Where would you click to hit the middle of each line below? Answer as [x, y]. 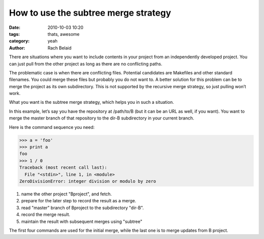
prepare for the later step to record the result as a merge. [79, 201]
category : [19, 41]
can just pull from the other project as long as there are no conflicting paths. [86, 64]
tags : [14, 34]
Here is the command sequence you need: [52, 127]
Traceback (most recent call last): [63, 167]
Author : [17, 48]
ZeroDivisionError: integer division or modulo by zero [88, 181]
